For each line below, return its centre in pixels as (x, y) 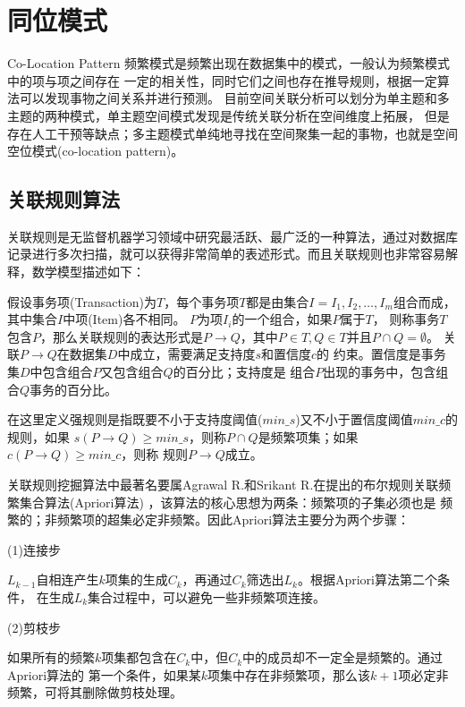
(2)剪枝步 (34, 627)
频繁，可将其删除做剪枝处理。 (95, 692)
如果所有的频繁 (51, 657)
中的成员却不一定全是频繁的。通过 (343, 657)
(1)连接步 (34, 549)
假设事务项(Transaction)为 (82, 301)
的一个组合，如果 (282, 319)
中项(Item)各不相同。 (124, 319)
